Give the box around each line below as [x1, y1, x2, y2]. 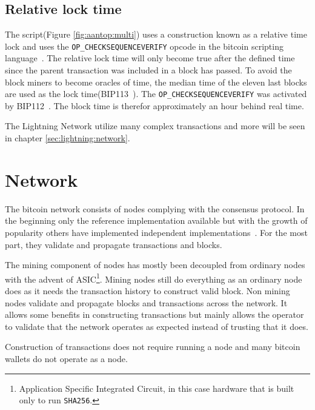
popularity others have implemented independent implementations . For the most [5, 226, 308, 238]
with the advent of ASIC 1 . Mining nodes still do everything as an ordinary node [5, 271, 302, 285]
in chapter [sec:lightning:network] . [5, 132, 130, 144]
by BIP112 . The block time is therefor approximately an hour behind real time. [5, 99, 304, 112]
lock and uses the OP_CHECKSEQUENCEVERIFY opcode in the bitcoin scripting [5, 39, 283, 52]
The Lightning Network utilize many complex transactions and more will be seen [5, 119, 305, 132]
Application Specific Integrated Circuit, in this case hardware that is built [19, 381, 294, 394]
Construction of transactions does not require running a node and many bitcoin [5, 340, 300, 353]
